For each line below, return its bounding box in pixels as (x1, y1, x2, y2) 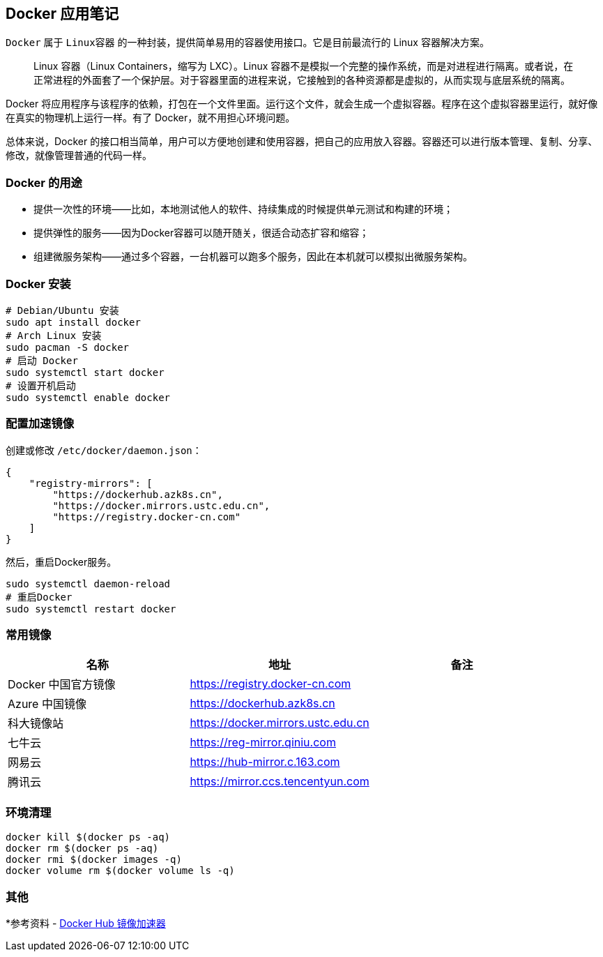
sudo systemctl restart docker (6, 603, 176, 615)
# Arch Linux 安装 (6, 329, 102, 341)
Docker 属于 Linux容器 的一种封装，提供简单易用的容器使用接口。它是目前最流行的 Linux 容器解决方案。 (6, 36, 489, 49)
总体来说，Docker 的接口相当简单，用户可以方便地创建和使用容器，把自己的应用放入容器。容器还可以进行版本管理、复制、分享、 (6, 135, 598, 148)
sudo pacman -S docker (6, 341, 130, 353)
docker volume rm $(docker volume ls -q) (6, 865, 235, 877)
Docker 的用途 (6, 175, 82, 190)
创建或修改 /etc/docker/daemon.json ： (6, 444, 202, 456)
